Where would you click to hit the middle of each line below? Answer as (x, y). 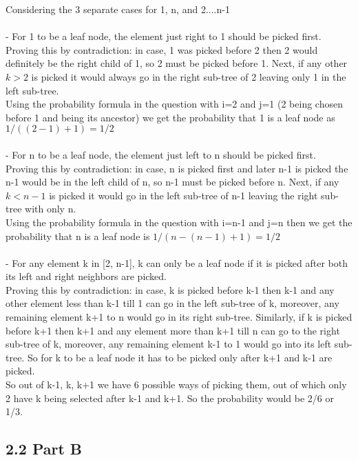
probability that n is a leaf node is (78, 236)
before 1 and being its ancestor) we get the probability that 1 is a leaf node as (170, 117)
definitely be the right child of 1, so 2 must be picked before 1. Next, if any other (177, 63)
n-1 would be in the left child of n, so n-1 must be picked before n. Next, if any (172, 182)
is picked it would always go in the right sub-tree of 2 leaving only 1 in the (189, 76)
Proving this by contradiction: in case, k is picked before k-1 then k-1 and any (170, 289)
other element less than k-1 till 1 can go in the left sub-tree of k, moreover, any (172, 303)
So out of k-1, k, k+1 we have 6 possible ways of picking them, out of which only (176, 384)
